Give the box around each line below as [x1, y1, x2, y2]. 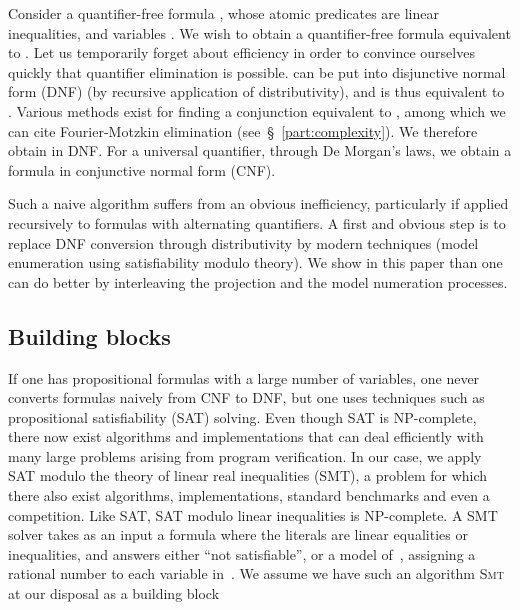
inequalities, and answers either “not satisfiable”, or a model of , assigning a [8, 543, 476, 564]
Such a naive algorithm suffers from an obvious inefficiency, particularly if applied [8, 193, 509, 214]
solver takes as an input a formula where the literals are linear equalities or [8, 524, 468, 545]
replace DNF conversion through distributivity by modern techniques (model [8, 232, 479, 253]
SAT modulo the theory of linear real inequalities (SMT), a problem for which [8, 465, 488, 486]
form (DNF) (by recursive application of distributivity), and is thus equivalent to [8, 81, 505, 102]
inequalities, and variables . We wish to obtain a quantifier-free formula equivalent [8, 22, 511, 43]
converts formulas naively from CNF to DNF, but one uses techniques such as [8, 387, 485, 408]
